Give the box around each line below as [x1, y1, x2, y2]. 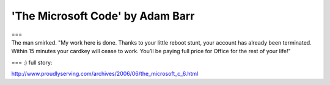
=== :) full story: [11, 59, 53, 66]
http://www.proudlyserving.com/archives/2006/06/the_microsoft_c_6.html [11, 70, 199, 78]
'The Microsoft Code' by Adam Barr [11, 9, 195, 23]
